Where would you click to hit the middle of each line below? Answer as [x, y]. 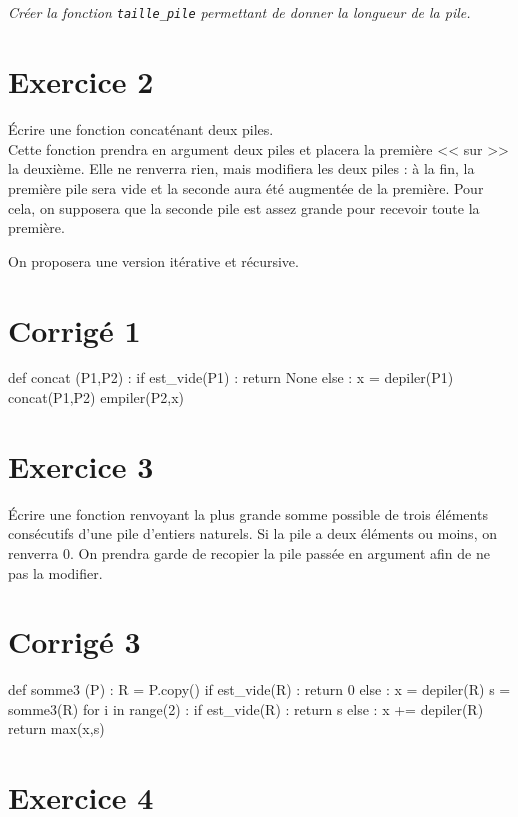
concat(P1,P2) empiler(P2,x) [96, 397]
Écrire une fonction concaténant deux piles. [141, 129]
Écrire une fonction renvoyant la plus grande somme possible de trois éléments [248, 513]
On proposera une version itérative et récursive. [153, 260]
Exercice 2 [81, 81]
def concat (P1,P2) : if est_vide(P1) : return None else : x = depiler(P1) [231, 377]
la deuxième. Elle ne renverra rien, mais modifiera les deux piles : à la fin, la [241, 168]
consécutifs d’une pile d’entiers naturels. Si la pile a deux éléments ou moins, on [252, 533]
